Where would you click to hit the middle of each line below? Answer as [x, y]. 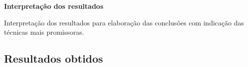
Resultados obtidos [54, 58]
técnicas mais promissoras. [44, 32]
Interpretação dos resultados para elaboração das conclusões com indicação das [124, 22]
